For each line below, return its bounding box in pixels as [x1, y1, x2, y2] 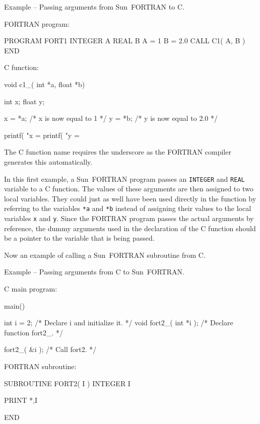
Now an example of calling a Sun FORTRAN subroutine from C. [4, 249, 206, 260]
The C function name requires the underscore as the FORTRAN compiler [4, 147, 231, 157]
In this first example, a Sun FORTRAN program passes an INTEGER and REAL [4, 173, 245, 184]
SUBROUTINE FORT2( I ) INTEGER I [4, 378, 131, 388]
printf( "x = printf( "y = [4, 129, 80, 140]
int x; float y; [4, 96, 45, 106]
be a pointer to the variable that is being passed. [4, 233, 155, 243]
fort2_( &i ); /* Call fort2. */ [4, 344, 97, 355]
